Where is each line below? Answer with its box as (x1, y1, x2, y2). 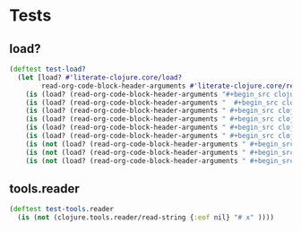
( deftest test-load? (9, 64, 87, 73)
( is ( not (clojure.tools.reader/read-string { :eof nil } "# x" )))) (17, 213, 275, 222)
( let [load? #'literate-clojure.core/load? (17, 73, 182, 81)
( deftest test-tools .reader (9, 205, 115, 214)
